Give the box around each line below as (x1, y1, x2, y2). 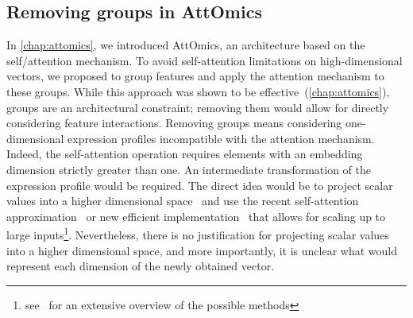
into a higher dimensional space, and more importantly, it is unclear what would (6, 242, 397, 258)
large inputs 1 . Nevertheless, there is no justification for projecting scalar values (6, 224, 389, 242)
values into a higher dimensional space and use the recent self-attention (6, 192, 359, 209)
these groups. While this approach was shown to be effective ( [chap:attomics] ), (6, 83, 390, 99)
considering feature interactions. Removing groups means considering (6, 114, 342, 131)
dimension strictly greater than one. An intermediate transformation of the (6, 161, 371, 177)
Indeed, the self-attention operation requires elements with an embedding (6, 145, 363, 162)
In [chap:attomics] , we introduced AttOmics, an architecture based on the (6, 37, 365, 53)
